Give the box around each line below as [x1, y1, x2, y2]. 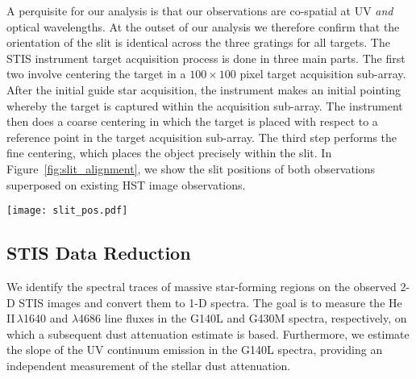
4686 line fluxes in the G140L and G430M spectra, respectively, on [78, 310, 407, 327]
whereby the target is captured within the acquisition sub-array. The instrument [6, 97, 403, 114]
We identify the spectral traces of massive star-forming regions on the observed [6, 277, 397, 294]
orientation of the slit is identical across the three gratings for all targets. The [6, 34, 390, 51]
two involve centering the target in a [6, 65, 186, 82]
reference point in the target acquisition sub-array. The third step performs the [6, 128, 397, 145]
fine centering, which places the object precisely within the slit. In [6, 144, 332, 161]
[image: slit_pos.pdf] [6, 205, 128, 217]
